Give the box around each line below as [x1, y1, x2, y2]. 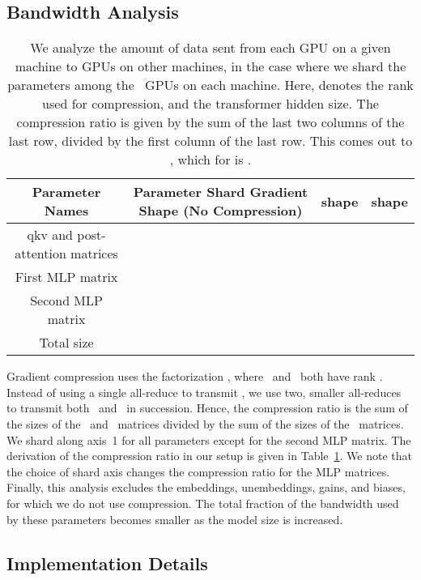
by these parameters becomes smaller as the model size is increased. [6, 510, 343, 527]
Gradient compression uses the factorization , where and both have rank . [6, 368, 383, 385]
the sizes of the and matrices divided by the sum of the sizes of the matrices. [6, 415, 404, 432]
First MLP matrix [15, 267, 118, 287]
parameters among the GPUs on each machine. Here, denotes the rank [7, 75, 414, 95]
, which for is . [169, 150, 252, 169]
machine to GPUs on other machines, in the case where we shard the [15, 57, 406, 76]
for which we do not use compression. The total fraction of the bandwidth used [6, 494, 399, 511]
